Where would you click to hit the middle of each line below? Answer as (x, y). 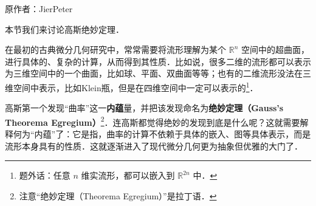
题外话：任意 (45, 175)
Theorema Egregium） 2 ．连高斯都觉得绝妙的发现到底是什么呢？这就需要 (153, 121)
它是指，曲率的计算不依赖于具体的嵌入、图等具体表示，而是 (192, 134)
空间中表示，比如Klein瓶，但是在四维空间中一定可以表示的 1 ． (136, 86)
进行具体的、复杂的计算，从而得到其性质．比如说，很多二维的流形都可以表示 (158, 61)
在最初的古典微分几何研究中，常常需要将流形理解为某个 (115, 50)
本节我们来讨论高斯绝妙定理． (64, 29)
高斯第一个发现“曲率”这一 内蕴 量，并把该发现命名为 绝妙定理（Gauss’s (144, 108)
